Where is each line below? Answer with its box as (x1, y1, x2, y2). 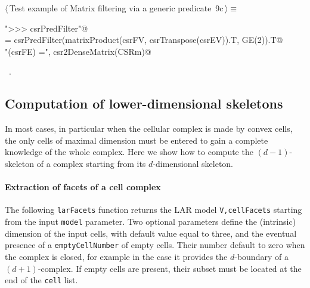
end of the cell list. (5, 274, 78, 286)
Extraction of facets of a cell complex (5, 181, 161, 193)
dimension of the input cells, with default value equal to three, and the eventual (5, 227, 297, 239)
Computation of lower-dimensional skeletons (5, 94, 283, 113)
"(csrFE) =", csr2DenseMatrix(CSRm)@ (5, 45, 151, 57)
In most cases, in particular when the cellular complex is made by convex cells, (5, 122, 293, 135)
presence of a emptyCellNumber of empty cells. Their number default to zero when (5, 239, 305, 251)
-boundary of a (234, 250, 289, 262)
